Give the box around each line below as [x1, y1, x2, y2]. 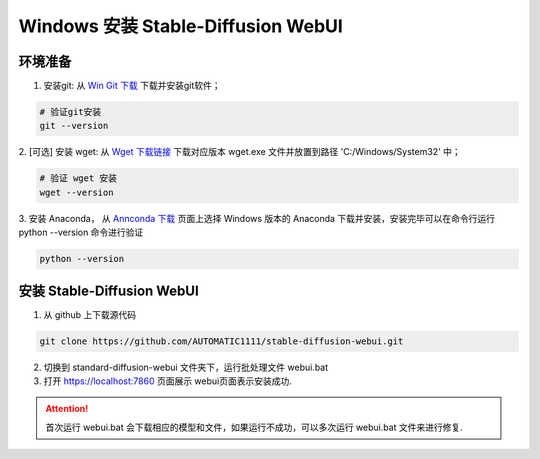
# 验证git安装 [39, 106, 102, 118]
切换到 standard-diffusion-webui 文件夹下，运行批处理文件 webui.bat [43, 361, 329, 373]
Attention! [45, 403, 89, 415]
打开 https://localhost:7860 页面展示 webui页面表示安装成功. [43, 375, 292, 387]
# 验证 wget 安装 [39, 173, 118, 184]
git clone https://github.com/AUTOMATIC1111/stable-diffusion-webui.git [39, 335, 404, 347]
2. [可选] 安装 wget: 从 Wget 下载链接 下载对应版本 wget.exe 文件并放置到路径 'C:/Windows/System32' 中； [18, 146, 462, 158]
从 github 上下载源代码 [43, 308, 137, 320]
